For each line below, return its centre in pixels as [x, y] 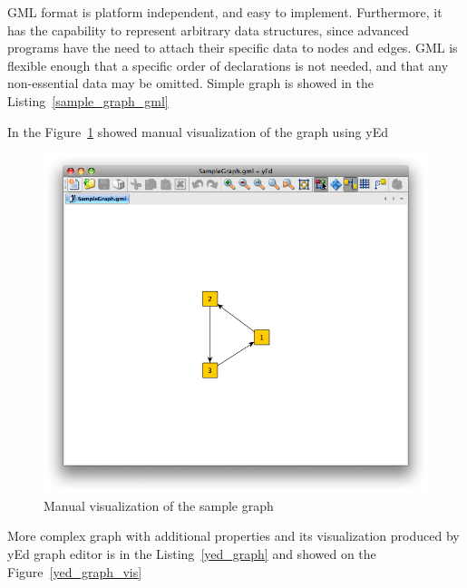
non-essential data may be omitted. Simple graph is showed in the [190, 83]
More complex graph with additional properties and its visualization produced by [233, 536]
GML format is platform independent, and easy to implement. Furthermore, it [225, 12]
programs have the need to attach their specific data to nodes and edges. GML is [233, 48]
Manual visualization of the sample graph [159, 505]
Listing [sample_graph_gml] [88, 100]
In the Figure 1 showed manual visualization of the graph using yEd [198, 131]
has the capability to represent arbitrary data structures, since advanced [208, 29]
